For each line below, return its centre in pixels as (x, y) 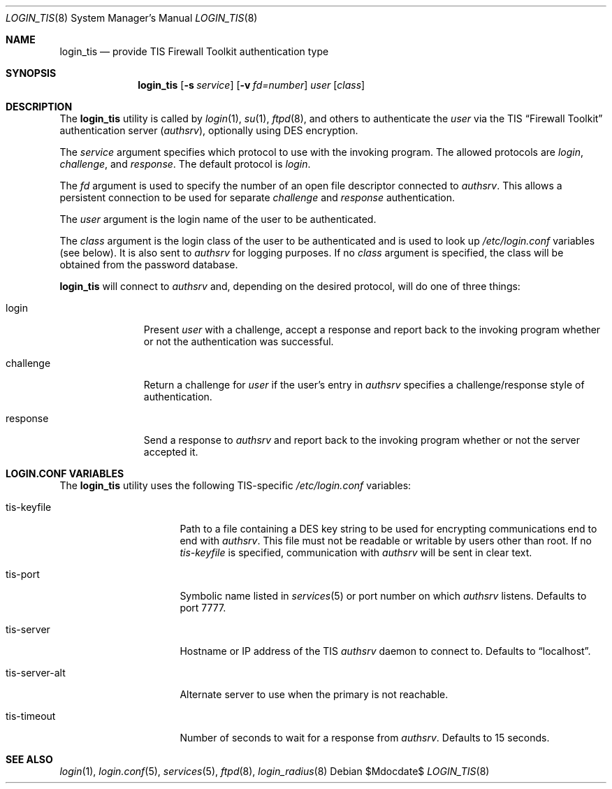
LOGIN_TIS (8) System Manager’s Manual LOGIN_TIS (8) (132, 18)
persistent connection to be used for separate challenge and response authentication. (257, 197)
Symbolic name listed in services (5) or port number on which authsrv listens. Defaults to (383, 596)
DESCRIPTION (39, 107)
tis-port (23, 574)
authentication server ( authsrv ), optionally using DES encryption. (209, 130)
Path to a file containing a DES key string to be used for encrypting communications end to (388, 529)
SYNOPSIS (31, 73)
